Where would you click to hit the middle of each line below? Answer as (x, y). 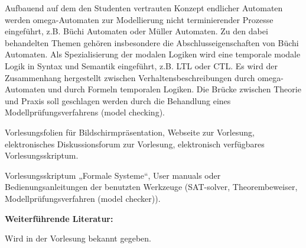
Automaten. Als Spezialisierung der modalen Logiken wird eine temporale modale (153, 54)
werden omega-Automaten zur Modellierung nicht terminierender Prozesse (139, 19)
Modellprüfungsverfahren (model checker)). (83, 198)
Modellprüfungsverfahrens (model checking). (85, 112)
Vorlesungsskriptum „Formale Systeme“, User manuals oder (113, 175)
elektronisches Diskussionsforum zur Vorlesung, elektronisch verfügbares (135, 144)
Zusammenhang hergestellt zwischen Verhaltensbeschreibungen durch (130, 77)
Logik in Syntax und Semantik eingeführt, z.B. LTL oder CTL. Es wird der (141, 65)
